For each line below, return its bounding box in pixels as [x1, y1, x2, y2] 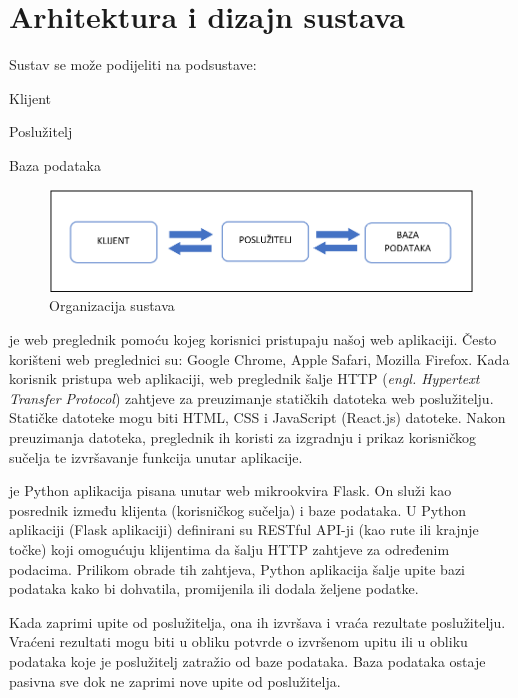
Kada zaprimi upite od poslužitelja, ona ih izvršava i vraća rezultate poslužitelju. [9, 611, 506, 632]
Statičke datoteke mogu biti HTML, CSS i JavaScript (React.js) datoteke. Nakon [9, 407, 506, 428]
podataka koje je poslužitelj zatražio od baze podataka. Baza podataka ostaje [9, 650, 486, 671]
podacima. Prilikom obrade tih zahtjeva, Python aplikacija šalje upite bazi [9, 558, 465, 579]
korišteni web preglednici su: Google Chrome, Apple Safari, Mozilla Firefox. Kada [9, 348, 510, 369]
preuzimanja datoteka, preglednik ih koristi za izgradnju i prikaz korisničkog [9, 427, 477, 448]
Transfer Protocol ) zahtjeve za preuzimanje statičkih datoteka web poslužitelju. [9, 387, 494, 408]
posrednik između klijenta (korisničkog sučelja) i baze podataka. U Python [9, 499, 467, 520]
